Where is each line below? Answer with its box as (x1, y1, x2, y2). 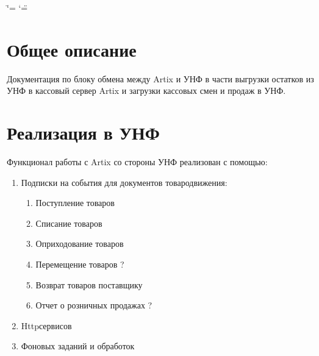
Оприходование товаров (35, 237, 124, 250)
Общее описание (7, 37, 137, 62)
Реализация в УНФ (7, 120, 160, 145)
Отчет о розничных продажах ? (35, 299, 152, 311)
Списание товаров (35, 216, 102, 229)
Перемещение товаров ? (35, 258, 124, 270)
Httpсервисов (21, 319, 72, 332)
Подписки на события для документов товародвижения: (21, 176, 228, 188)
